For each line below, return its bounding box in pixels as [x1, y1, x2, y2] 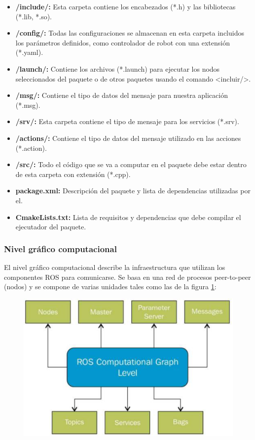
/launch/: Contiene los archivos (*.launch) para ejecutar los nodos [15, 63, 220, 74]
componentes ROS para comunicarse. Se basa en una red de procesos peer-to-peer [4, 271, 251, 282]
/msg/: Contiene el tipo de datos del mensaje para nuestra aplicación [15, 90, 228, 100]
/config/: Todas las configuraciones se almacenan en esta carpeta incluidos [15, 28, 244, 38]
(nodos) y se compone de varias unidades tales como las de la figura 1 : [4, 281, 217, 292]
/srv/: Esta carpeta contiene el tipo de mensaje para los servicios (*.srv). [15, 116, 239, 127]
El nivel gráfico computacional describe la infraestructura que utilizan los [4, 262, 225, 272]
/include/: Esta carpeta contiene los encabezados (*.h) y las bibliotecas [15, 1, 236, 11]
